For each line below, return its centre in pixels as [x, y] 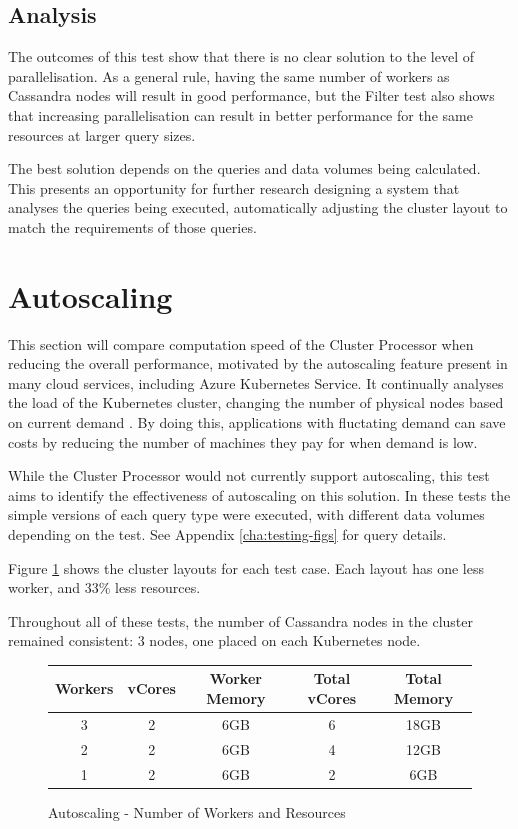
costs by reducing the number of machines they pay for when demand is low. [243, 441]
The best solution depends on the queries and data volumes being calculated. [244, 168]
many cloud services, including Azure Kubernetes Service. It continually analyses [256, 382]
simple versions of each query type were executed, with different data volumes [246, 514]
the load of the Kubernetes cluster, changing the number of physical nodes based [256, 402]
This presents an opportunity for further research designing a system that [234, 187]
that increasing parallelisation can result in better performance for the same [240, 114]
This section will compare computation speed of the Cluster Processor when [241, 343]
